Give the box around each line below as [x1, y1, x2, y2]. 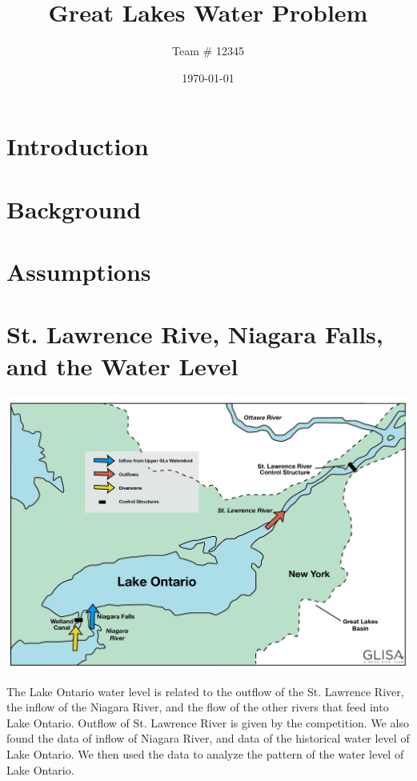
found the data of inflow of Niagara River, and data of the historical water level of [6, 730, 410, 747]
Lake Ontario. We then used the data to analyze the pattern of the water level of [6, 745, 404, 762]
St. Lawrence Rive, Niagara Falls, [6, 318, 383, 350]
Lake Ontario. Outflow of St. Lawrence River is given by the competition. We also [6, 714, 409, 731]
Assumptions [6, 255, 151, 288]
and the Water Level [6, 349, 239, 382]
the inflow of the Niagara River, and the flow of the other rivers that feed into [6, 699, 389, 715]
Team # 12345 [172, 42, 244, 59]
